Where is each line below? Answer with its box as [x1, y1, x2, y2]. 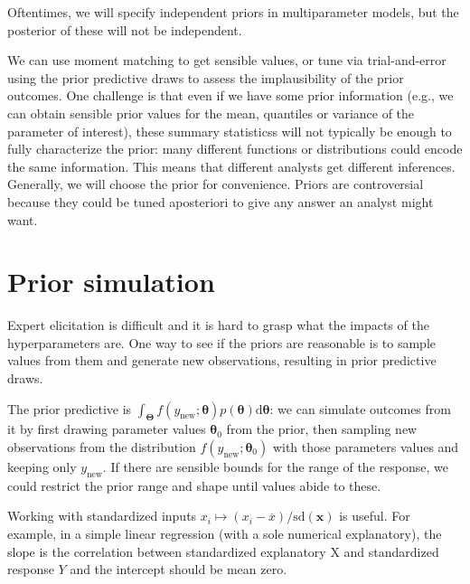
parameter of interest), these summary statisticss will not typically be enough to [7, 121, 452, 140]
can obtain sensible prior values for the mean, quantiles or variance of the [7, 103, 415, 122]
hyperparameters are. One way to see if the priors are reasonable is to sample [7, 333, 436, 352]
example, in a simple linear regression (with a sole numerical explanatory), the [7, 524, 442, 542]
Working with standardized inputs [7, 506, 197, 525]
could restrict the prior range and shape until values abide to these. [7, 476, 381, 495]
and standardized [343, 542, 439, 560]
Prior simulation [7, 263, 215, 300]
